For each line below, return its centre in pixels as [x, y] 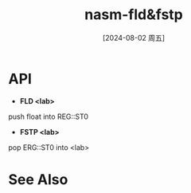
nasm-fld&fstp [134, 15]
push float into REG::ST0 [49, 116]
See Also [38, 179]
